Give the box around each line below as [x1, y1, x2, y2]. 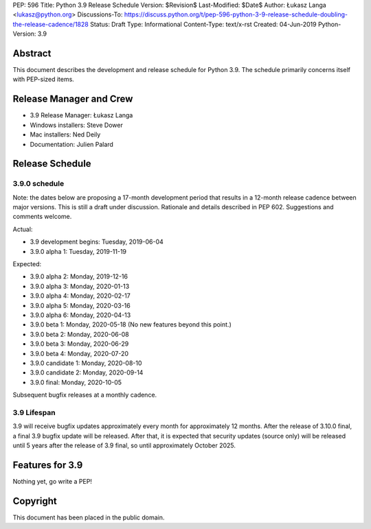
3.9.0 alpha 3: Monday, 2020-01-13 [30, 282, 130, 290]
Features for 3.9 [12, 459, 83, 471]
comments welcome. [12, 213, 72, 221]
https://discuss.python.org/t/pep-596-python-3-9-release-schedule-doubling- [124, 10, 348, 19]
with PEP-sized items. [12, 75, 75, 84]
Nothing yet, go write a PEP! [12, 477, 93, 485]
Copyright [12, 495, 58, 507]
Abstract [12, 47, 52, 59]
